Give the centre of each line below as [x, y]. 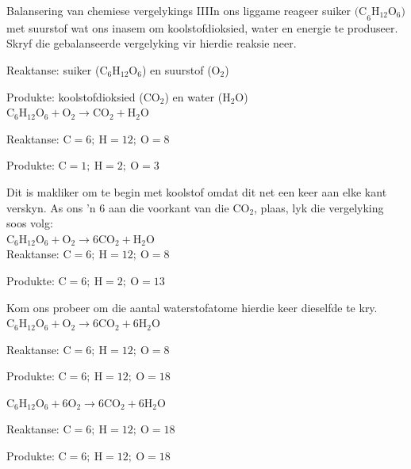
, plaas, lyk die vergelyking [319, 207]
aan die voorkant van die [169, 207]
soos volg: [30, 223]
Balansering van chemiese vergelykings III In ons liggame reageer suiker [179, 10]
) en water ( [194, 96]
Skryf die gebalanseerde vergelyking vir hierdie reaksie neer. [152, 43]
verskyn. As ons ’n [51, 207]
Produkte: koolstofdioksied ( [75, 96]
